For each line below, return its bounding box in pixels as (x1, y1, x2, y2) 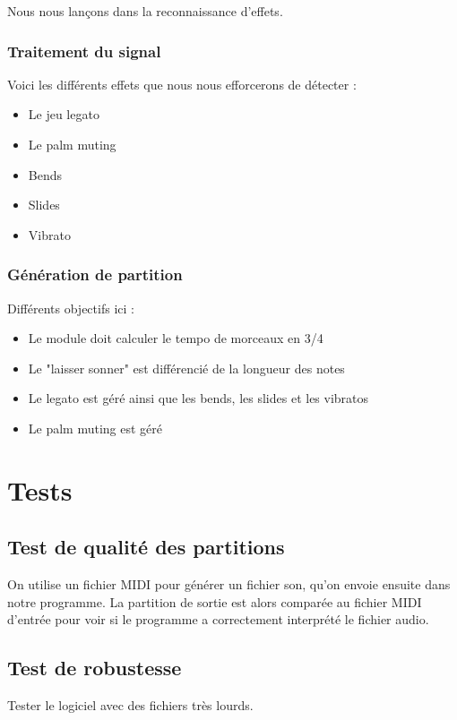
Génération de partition (7, 263, 183, 286)
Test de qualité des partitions (7, 533, 285, 561)
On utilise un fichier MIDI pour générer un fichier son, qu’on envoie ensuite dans (7, 575, 451, 594)
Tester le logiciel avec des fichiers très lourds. (7, 696, 254, 715)
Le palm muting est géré (28, 418, 163, 437)
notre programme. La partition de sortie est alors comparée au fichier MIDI (7, 592, 422, 611)
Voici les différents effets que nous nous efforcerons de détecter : (7, 74, 357, 93)
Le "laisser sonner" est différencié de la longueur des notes (28, 358, 345, 377)
